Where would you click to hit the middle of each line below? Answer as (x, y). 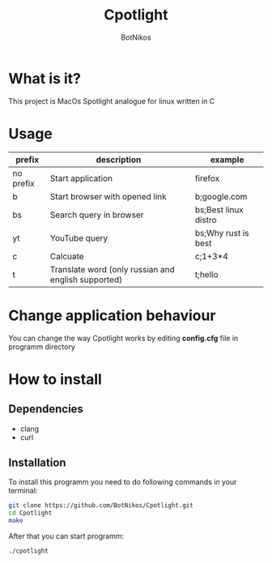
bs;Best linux (219, 210)
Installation (37, 462)
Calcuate (67, 256)
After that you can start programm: (66, 536)
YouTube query (79, 238)
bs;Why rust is (222, 232)
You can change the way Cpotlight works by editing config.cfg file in (123, 338)
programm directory (42, 347)
